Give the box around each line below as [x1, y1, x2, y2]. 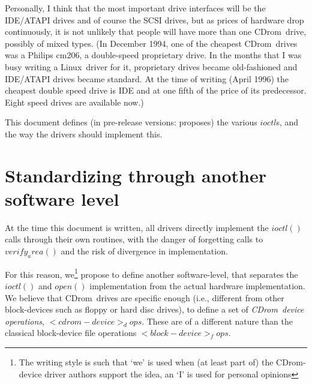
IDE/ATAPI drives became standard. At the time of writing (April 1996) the [5, 72, 289, 85]
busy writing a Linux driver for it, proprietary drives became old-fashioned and [5, 60, 298, 73]
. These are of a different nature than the [142, 314, 293, 327]
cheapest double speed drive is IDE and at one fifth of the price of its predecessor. [5, 84, 307, 97]
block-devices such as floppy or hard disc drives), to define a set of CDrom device [5, 303, 304, 316]
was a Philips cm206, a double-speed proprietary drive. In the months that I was [5, 49, 302, 61]
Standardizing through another [5, 163, 267, 187]
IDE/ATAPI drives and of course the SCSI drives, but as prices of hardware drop [5, 13, 304, 26]
